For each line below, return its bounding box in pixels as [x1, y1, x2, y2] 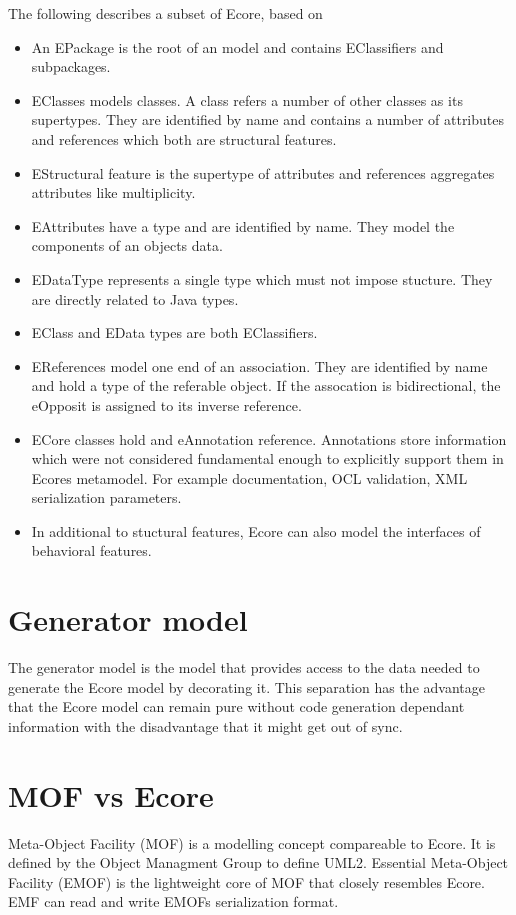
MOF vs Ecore [8, 774, 214, 815]
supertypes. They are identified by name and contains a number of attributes [31, 109, 505, 130]
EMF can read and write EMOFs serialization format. [8, 891, 339, 912]
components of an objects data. [31, 235, 223, 256]
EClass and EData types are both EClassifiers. [31, 322, 318, 343]
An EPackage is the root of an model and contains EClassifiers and [31, 36, 444, 57]
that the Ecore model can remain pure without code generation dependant [8, 696, 465, 717]
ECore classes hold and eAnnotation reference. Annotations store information [31, 428, 507, 449]
